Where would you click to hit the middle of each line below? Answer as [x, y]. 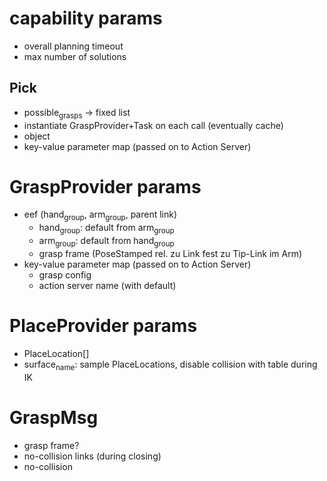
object [37, 136]
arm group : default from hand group [106, 242]
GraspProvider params [105, 186]
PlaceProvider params [103, 326]
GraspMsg [54, 417]
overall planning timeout [73, 46]
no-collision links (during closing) [92, 456]
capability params [86, 18]
